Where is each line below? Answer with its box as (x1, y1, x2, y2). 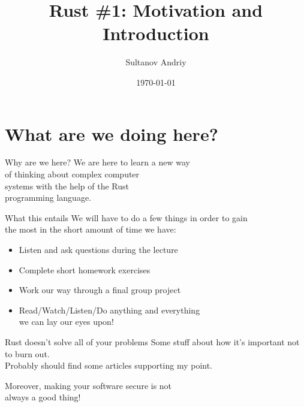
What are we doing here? (5, 121, 218, 146)
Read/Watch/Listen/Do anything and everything (19, 303, 200, 316)
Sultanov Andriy (125, 56, 186, 68)
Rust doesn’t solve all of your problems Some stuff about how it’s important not (5, 335, 300, 348)
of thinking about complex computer (5, 168, 140, 180)
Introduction (103, 21, 209, 46)
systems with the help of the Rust (5, 179, 129, 192)
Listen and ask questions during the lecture (19, 243, 178, 255)
